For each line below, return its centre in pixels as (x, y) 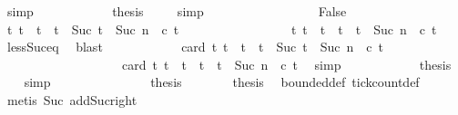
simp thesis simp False (177, 11)
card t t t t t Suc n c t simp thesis (286, 64)
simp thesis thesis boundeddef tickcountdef (222, 82)
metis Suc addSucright (72, 99)
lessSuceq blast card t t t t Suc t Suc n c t (195, 47)
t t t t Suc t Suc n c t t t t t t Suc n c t (222, 29)
